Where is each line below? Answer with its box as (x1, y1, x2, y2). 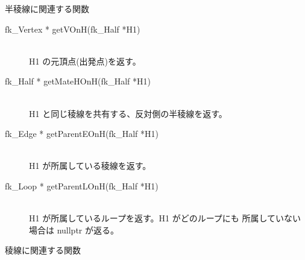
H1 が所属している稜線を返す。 (29, 159, 151, 172)
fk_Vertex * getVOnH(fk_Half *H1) (5, 22, 140, 35)
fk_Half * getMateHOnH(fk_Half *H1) (5, 75, 151, 87)
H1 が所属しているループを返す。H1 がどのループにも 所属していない (29, 212, 301, 224)
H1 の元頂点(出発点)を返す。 (29, 54, 141, 67)
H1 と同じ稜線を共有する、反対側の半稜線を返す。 (29, 107, 227, 119)
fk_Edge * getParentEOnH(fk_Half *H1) (5, 127, 159, 140)
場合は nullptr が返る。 (29, 223, 119, 236)
